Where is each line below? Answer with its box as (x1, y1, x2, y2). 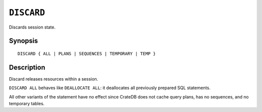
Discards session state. (9, 24, 56, 30)
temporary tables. (9, 101, 45, 107)
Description (9, 63, 46, 71)
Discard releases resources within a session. (9, 76, 98, 82)
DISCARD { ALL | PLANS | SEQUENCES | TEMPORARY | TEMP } (17, 51, 156, 56)
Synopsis (9, 37, 38, 45)
